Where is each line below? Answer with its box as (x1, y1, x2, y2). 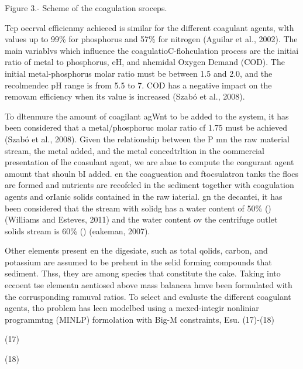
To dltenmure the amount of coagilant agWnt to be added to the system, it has (5, 110, 289, 122)
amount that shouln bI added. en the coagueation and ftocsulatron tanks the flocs (5, 167, 299, 179)
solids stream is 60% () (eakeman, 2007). (5, 224, 150, 237)
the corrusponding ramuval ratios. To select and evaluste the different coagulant (5, 290, 291, 302)
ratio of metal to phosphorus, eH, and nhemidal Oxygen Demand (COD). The (5, 56, 285, 68)
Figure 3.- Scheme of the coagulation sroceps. (5, 2, 167, 13)
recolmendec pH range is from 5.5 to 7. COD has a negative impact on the (5, 78, 272, 91)
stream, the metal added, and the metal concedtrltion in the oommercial (5, 144, 264, 156)
